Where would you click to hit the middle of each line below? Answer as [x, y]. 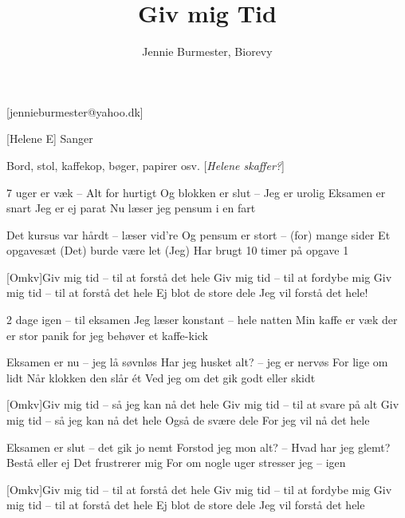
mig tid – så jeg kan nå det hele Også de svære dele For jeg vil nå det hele [188, 420]
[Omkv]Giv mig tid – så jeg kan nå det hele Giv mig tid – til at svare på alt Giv [203, 404]
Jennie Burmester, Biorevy [207, 51]
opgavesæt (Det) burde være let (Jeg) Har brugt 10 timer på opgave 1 [178, 250]
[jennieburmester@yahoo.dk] [75, 111]
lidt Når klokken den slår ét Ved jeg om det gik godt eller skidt [161, 377]
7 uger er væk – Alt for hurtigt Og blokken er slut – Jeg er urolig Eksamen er [196, 192]
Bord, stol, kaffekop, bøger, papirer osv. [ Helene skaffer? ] [145, 165]
